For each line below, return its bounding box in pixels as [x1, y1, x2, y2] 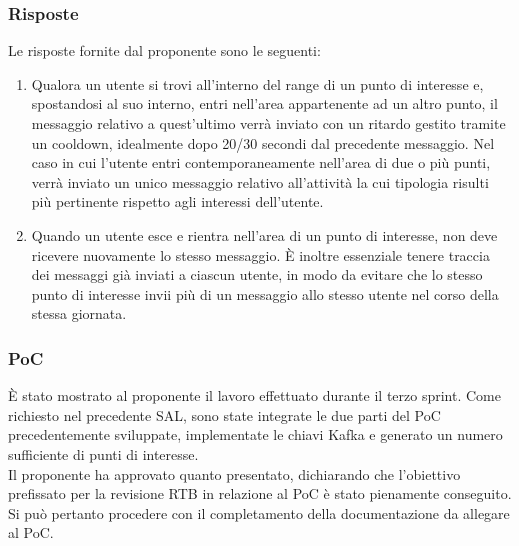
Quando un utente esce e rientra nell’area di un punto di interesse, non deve [31, 224, 498, 245]
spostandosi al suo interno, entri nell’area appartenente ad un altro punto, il [31, 93, 498, 114]
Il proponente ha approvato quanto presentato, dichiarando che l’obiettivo [8, 463, 461, 484]
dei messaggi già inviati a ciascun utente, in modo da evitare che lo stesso [31, 264, 483, 285]
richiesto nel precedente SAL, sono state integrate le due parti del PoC [8, 404, 441, 425]
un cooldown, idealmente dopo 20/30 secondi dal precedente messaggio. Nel [31, 132, 495, 153]
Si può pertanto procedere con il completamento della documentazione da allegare [8, 502, 510, 523]
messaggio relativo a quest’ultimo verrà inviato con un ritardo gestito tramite [31, 113, 506, 133]
